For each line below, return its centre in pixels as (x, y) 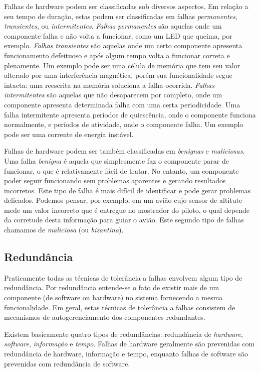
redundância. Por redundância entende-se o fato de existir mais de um (112, 287)
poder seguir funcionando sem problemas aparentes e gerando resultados (115, 180)
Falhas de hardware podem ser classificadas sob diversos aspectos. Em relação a (126, 6)
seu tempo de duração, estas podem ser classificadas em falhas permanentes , (121, 16)
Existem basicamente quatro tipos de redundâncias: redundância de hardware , (123, 334)
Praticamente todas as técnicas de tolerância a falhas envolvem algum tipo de (123, 277)
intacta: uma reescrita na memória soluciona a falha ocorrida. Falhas (109, 85)
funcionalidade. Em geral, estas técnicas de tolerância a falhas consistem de (120, 307)
